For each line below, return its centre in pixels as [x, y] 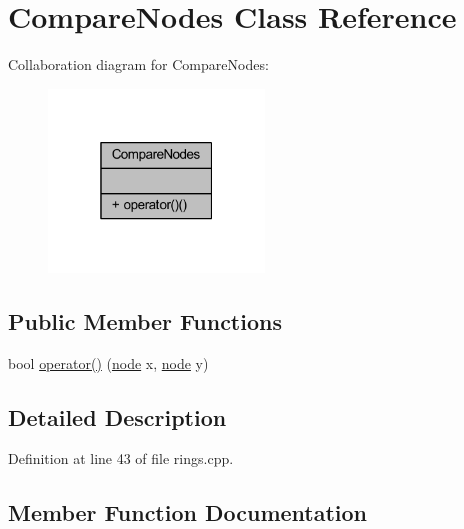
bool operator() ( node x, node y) [108, 362]
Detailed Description [117, 416]
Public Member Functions [145, 320]
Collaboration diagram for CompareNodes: [138, 64]
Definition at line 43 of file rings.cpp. [121, 458]
